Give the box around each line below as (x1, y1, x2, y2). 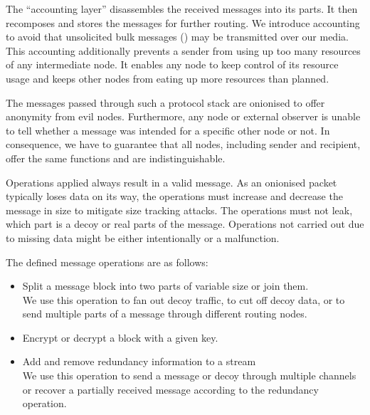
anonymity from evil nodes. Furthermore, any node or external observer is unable (6, 109, 361, 124)
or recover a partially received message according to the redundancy (22, 382, 319, 396)
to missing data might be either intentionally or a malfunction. (6, 230, 280, 245)
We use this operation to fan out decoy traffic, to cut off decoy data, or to (22, 292, 345, 307)
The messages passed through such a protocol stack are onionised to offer (6, 95, 325, 110)
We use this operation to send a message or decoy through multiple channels (22, 368, 356, 383)
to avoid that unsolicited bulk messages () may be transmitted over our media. (6, 29, 349, 44)
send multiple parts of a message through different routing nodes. (22, 306, 307, 321)
